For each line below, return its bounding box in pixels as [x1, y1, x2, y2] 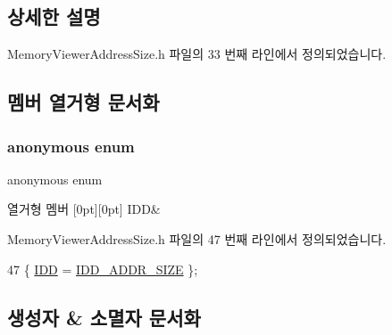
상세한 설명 [7, 3, 101, 30]
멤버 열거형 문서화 [7, 88, 160, 116]
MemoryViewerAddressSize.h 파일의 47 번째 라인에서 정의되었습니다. [7, 229, 387, 248]
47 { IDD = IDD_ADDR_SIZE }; [7, 259, 198, 278]
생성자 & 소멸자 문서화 [7, 303, 201, 331]
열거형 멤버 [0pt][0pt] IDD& [7, 200, 161, 218]
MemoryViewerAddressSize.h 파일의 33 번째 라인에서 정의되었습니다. [7, 45, 387, 63]
